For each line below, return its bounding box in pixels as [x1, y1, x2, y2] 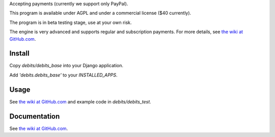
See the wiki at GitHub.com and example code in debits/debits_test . [9, 98, 151, 104]
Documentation [9, 112, 60, 121]
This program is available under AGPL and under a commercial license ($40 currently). [9, 10, 191, 16]
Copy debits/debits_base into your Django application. [9, 63, 124, 69]
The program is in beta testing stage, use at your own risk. [9, 19, 132, 25]
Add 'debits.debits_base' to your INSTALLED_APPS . [9, 72, 118, 78]
